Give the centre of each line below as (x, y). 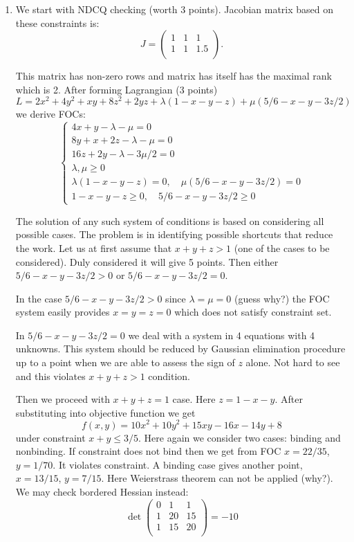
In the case (39, 298)
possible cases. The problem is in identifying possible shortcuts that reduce (174, 234)
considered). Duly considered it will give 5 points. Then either (147, 261)
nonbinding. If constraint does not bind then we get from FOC (148, 451)
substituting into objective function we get (105, 412)
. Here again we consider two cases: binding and (240, 437)
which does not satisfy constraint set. (253, 312)
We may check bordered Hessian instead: (102, 491)
